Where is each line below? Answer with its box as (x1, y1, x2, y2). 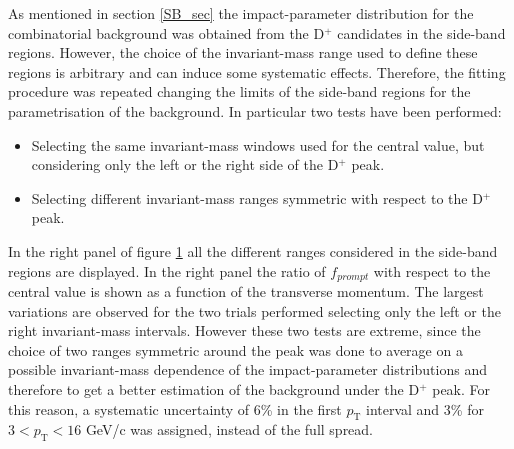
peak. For (432, 378, 491, 399)
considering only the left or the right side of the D (31, 154, 339, 175)
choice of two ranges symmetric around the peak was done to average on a (8, 339, 463, 360)
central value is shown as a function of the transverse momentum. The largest (8, 280, 484, 301)
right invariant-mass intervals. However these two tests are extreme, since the (8, 320, 481, 341)
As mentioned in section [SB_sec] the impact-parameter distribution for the (8, 3, 474, 23)
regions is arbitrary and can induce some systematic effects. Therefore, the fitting (8, 61, 506, 82)
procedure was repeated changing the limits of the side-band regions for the (8, 81, 471, 102)
